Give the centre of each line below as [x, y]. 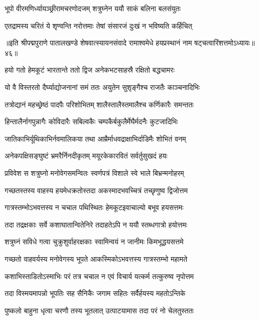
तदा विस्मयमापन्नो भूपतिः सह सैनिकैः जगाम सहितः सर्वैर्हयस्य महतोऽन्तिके [95, 293]
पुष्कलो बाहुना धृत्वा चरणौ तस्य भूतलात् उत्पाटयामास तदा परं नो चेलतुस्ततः [99, 310]
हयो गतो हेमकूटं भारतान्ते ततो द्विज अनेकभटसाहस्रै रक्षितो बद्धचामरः [90, 70]
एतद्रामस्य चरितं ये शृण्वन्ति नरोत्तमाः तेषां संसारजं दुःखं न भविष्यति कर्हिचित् [99, 25]
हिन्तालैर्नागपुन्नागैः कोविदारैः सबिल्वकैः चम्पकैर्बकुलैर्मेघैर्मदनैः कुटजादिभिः [91, 121]
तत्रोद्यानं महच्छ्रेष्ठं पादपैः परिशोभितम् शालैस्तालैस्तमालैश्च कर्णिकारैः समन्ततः [99, 104]
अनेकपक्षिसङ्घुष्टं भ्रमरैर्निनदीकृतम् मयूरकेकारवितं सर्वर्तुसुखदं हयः [86, 156]
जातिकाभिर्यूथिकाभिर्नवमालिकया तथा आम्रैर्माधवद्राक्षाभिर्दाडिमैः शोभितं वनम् [95, 138]
